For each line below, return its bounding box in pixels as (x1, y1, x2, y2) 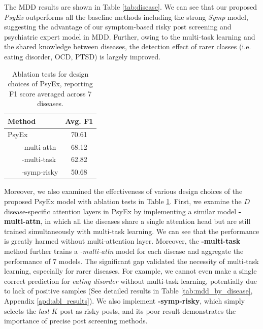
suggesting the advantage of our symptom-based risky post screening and (4, 21, 232, 32)
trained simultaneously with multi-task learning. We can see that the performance (4, 225, 259, 236)
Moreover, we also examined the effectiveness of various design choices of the (4, 186, 243, 196)
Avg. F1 (65, 115, 93, 126)
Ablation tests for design (12, 68, 89, 79)
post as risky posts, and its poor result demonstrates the (60, 305, 236, 316)
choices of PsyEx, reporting (8, 78, 93, 89)
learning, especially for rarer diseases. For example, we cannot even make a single (4, 266, 257, 276)
